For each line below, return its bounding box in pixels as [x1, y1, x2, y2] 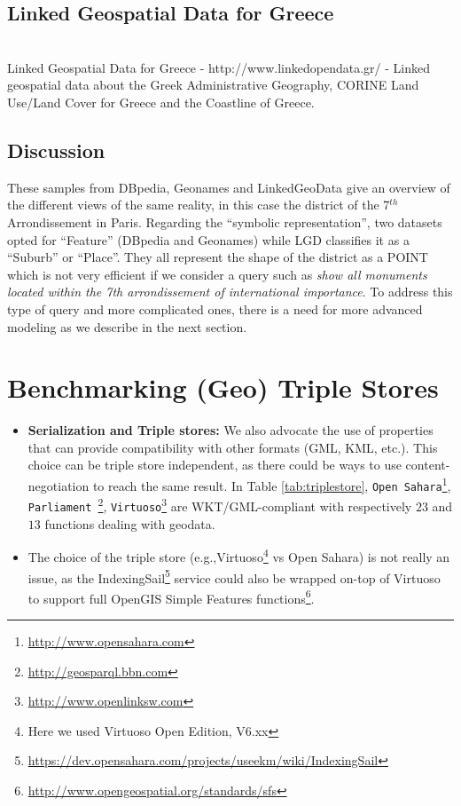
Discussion [7, 136, 105, 163]
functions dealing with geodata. [44, 514, 215, 533]
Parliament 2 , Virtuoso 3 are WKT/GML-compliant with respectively [27, 494, 412, 515]
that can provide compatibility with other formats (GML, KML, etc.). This [27, 438, 438, 456]
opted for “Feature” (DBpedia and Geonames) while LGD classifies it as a [7, 230, 410, 249]
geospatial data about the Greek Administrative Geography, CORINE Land [7, 75, 419, 94]
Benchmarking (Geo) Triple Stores [7, 369, 439, 406]
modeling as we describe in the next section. [7, 317, 247, 336]
